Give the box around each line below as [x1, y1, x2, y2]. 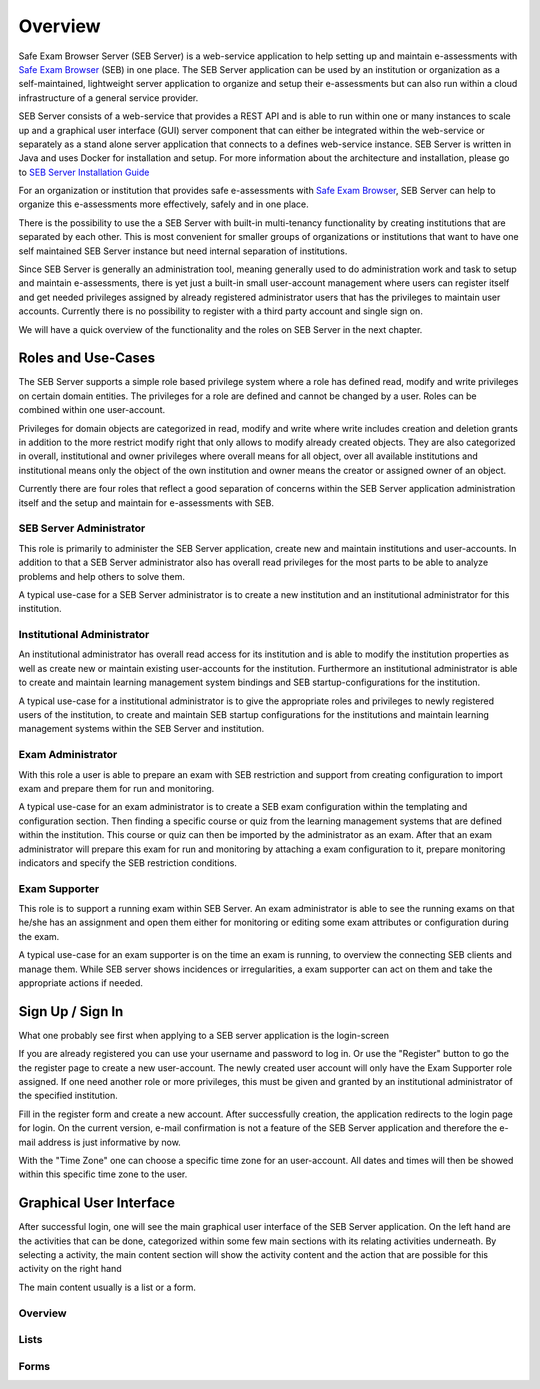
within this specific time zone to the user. [18, 1168, 188, 1180]
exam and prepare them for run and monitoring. [18, 782, 215, 794]
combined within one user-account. [18, 404, 166, 416]
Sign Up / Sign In [18, 1003, 124, 1020]
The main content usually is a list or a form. [18, 1281, 197, 1293]
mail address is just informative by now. [18, 1136, 182, 1148]
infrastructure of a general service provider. [18, 91, 199, 104]
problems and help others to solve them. [18, 570, 185, 582]
